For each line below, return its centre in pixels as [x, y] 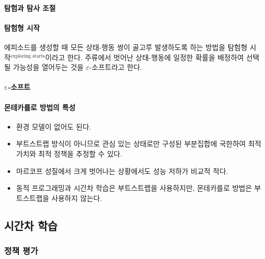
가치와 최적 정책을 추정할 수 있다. [69, 153]
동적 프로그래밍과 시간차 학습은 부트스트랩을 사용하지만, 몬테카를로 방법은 [134, 188]
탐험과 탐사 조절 [30, 7]
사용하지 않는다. [77, 198]
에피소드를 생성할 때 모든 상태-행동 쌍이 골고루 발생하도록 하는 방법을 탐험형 [126, 47]
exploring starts [28, 56]
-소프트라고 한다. [116, 67]
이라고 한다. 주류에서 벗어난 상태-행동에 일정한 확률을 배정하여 [144, 57]
